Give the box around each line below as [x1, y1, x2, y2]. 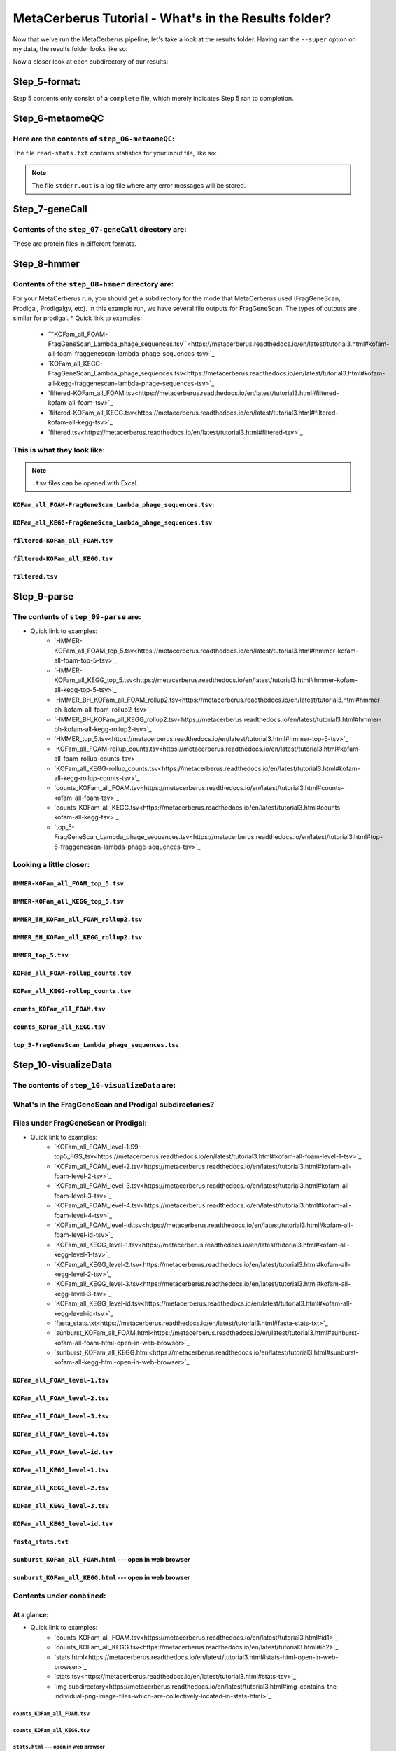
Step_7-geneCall [13, 203, 87, 215]
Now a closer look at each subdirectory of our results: [13, 57, 169, 66]
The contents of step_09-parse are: [13, 611, 141, 621]
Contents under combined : [13, 1591, 106, 1600]
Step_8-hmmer [13, 258, 80, 270]
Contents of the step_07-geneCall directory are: [13, 224, 187, 234]
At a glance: [13, 1611, 49, 1619]
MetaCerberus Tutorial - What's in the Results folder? [13, 11, 332, 26]
